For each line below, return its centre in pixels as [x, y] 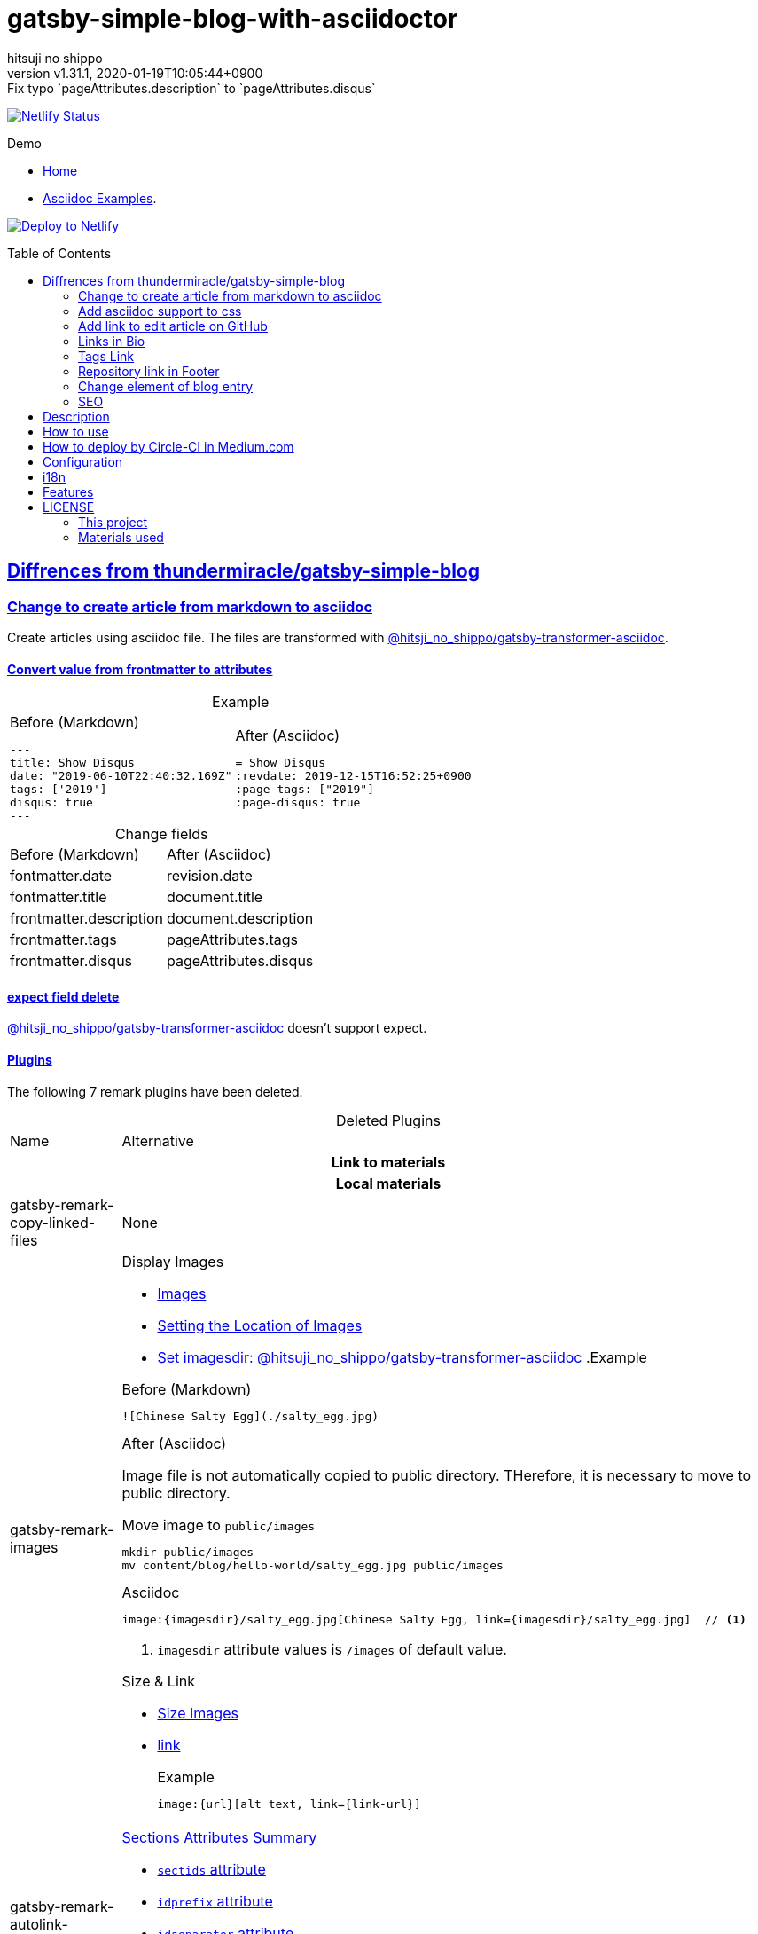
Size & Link [158, 1681]
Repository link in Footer [149, 371]
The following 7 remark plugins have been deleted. [155, 1091]
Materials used [121, 537]
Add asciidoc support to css [160, 311]
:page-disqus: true [298, 803]
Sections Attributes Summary [219, 1837]
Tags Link [106, 356]
